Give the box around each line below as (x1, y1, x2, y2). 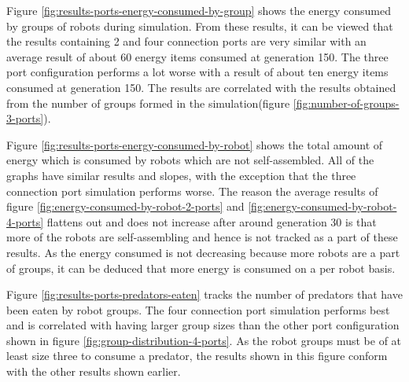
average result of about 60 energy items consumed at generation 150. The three (6, 48, 389, 64)
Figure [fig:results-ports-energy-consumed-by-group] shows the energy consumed (6, 2, 392, 18)
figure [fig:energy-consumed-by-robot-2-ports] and (6, 198, 245, 215)
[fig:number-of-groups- (293, 94, 400, 111)
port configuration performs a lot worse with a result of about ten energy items (6, 64, 389, 80)
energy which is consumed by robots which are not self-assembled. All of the (6, 152, 374, 168)
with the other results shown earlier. (6, 363, 181, 380)
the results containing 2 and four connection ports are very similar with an (6, 33, 367, 50)
